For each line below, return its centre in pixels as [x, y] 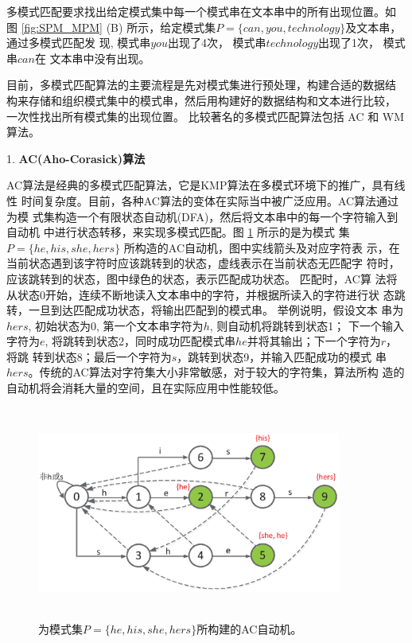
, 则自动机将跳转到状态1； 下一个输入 [307, 325]
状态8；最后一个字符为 [113, 356]
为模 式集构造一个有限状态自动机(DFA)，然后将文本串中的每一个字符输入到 [202, 216]
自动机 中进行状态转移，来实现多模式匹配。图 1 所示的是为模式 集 [178, 232]
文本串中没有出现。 [100, 58]
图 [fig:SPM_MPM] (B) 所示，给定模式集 [111, 27]
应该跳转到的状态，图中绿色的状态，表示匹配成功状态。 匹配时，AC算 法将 [202, 278]
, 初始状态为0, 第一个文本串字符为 [116, 325]
